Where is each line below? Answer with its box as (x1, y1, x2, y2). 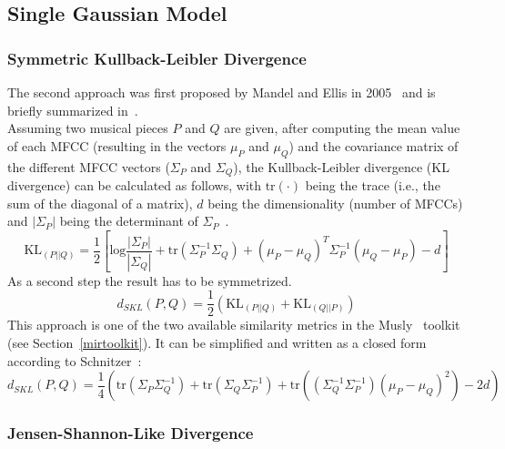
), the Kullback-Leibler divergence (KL (233, 157, 449, 176)
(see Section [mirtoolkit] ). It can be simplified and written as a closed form (7, 332, 427, 352)
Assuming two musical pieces (7, 118, 168, 138)
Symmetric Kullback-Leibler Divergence (7, 46, 307, 69)
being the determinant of (59, 211, 198, 230)
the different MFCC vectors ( (7, 157, 170, 176)
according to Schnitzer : (7, 351, 142, 370)
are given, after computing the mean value (224, 118, 460, 138)
